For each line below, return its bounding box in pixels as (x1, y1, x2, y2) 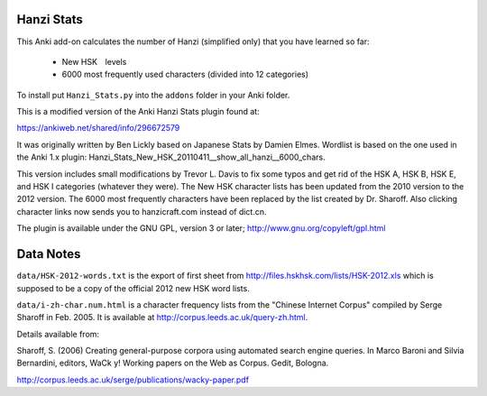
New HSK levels (61, 56, 127, 67)
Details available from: (16, 328, 99, 339)
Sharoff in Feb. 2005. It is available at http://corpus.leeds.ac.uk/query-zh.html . (16, 312, 308, 323)
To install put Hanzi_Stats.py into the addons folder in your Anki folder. (16, 89, 290, 100)
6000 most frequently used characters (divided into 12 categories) (61, 69, 309, 80)
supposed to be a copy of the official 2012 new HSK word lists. (16, 282, 250, 293)
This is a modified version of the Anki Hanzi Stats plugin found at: (16, 106, 261, 117)
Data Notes (16, 246, 81, 262)
